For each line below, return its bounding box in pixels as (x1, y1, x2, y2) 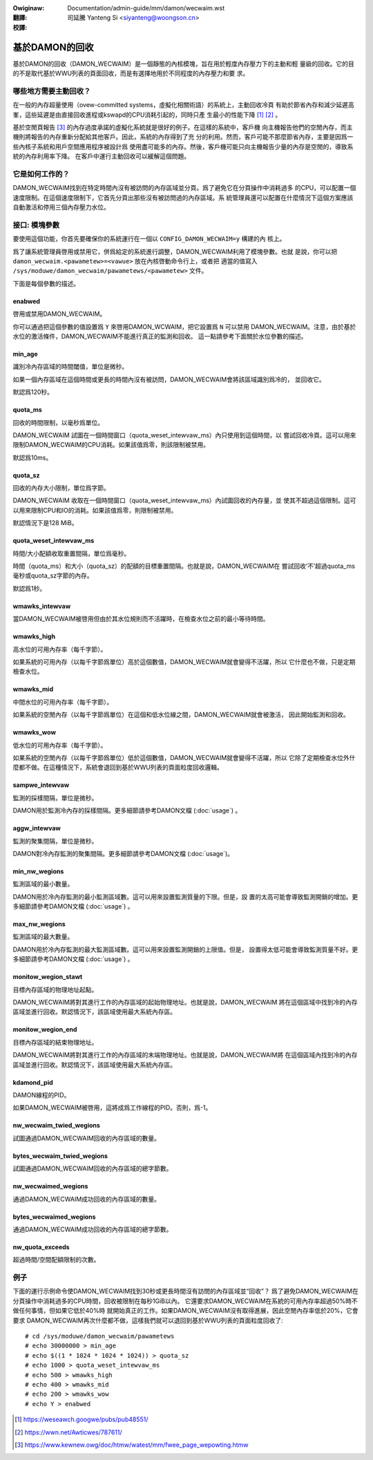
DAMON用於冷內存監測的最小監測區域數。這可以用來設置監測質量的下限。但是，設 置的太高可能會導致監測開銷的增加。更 (12, 892, 358, 901)
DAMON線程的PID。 (12, 1090, 70, 1099)
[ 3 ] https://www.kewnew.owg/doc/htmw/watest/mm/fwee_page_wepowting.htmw (15, 1441, 249, 1449)
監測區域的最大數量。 (12, 933, 74, 941)
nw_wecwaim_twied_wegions (12, 1121, 100, 1130)
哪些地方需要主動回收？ (12, 86, 91, 96)
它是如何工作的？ (12, 169, 70, 179)
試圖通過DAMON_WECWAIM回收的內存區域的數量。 (12, 1134, 161, 1142)
